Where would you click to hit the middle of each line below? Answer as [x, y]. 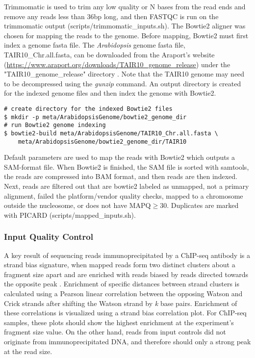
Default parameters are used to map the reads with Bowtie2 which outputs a [119, 157]
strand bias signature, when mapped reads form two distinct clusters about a [120, 265]
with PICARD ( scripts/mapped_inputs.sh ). [70, 215]
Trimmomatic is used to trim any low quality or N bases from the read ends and [125, 6]
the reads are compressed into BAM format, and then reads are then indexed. [121, 176]
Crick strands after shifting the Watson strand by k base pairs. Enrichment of [121, 303]
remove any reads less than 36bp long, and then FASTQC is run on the [111, 16]
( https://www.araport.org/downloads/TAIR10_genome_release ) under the [117, 64]
